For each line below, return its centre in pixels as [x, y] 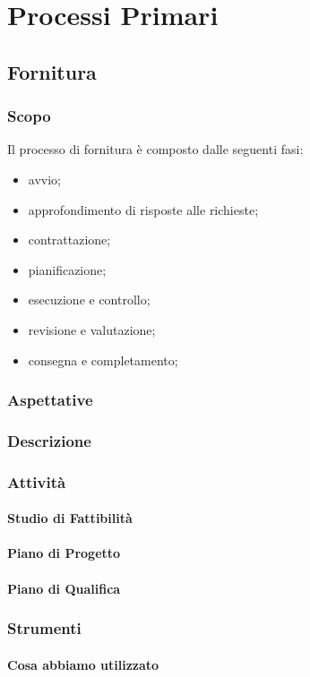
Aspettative [50, 400]
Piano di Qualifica [64, 588]
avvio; [44, 179]
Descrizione [49, 440]
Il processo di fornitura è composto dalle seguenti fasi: [155, 149]
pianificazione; [67, 269]
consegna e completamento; [103, 360]
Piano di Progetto [64, 553]
